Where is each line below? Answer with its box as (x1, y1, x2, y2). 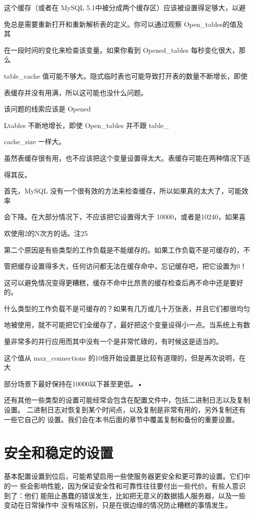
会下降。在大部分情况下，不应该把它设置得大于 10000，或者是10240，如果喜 (4, 212, 246, 222)
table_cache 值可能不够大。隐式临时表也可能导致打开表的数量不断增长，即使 (4, 70, 248, 81)
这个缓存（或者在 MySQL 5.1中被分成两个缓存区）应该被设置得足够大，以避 (4, 2, 246, 12)
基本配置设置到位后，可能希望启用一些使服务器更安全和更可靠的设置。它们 (4, 471, 243, 481)
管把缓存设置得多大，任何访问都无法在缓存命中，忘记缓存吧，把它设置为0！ (4, 261, 247, 271)
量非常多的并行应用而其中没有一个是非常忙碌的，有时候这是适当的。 (4, 336, 223, 346)
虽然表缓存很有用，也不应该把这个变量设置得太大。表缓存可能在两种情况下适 (4, 152, 250, 163)
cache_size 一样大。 (4, 136, 66, 147)
